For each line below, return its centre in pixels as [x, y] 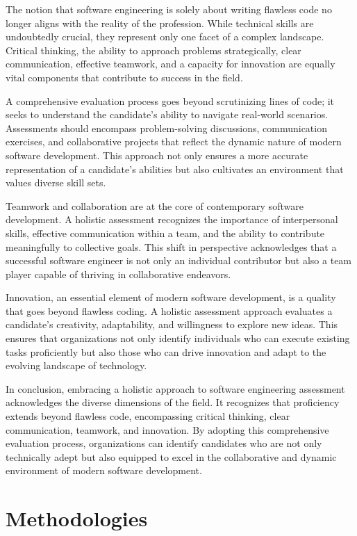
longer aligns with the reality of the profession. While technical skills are [160, 23]
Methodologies [77, 518]
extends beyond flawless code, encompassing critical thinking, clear [148, 416]
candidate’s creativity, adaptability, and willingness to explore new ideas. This [172, 324]
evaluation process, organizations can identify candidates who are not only [164, 443]
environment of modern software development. [104, 470]
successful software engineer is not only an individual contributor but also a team [179, 260]
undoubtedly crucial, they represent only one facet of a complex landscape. [165, 36]
